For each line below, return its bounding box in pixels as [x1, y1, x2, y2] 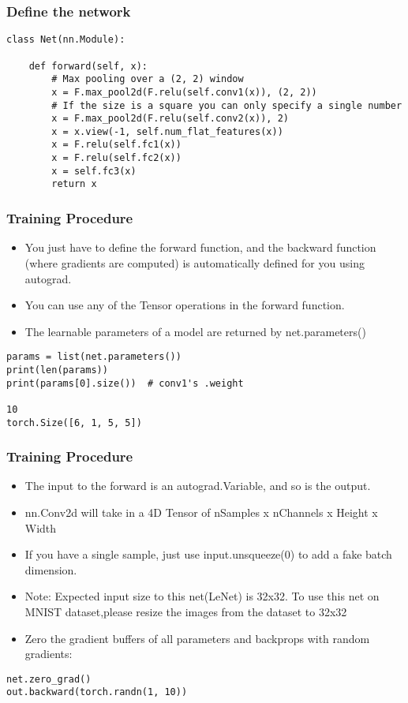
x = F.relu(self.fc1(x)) [51, 139, 182, 151]
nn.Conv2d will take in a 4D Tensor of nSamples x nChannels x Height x [24, 504, 378, 521]
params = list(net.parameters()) [6, 351, 182, 363]
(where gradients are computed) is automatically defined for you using [24, 254, 365, 271]
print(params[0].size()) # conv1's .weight [6, 377, 244, 389]
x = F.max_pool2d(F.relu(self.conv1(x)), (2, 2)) [51, 86, 317, 98]
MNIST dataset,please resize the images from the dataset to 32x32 [24, 604, 347, 619]
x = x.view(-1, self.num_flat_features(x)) [51, 125, 283, 137]
